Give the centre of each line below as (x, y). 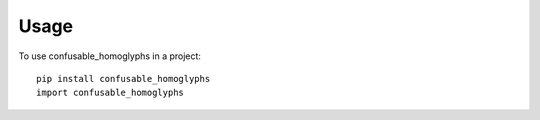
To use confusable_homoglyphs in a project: (110, 56)
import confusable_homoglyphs (110, 93)
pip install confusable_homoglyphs (123, 78)
